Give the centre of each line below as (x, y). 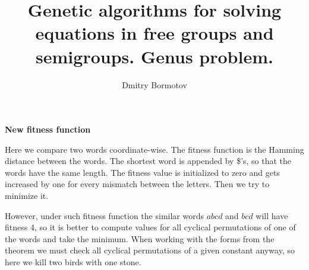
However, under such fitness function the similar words (104, 215)
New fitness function (48, 129)
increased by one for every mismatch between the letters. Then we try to (137, 184)
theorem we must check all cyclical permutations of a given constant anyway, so (150, 250)
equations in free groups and (154, 33)
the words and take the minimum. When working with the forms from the (140, 238)
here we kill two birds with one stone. (73, 262)
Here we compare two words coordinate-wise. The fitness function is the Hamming (154, 149)
